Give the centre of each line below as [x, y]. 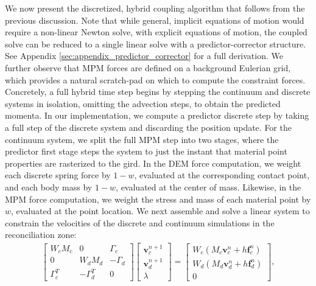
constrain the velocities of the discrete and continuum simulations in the [140, 222]
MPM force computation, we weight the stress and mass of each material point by [158, 199]
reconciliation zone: [41, 235]
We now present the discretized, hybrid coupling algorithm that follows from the [155, 8]
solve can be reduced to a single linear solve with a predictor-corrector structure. [156, 44]
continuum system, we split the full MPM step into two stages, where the [142, 139]
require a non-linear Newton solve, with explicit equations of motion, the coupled [156, 32]
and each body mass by [49, 187]
